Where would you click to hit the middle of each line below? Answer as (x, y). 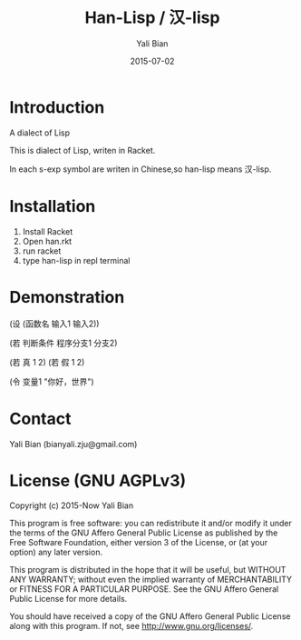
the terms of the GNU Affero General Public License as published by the (144, 533)
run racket (42, 251)
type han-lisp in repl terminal (76, 260)
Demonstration (67, 297)
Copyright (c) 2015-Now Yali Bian (72, 505)
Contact (40, 419)
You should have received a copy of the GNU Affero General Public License (150, 616)
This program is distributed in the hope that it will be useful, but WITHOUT (148, 570)
